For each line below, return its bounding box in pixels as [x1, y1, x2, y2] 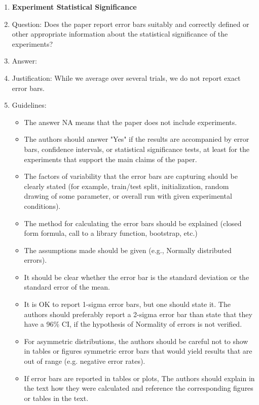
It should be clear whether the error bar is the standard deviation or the [24, 271, 249, 282]
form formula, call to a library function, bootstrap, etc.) [24, 228, 198, 238]
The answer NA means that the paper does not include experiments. [24, 116, 237, 127]
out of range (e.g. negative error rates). [24, 356, 145, 366]
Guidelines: [12, 100, 47, 110]
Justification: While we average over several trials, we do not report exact [12, 72, 241, 83]
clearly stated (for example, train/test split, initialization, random [24, 180, 229, 191]
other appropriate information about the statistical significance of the [12, 28, 228, 39]
